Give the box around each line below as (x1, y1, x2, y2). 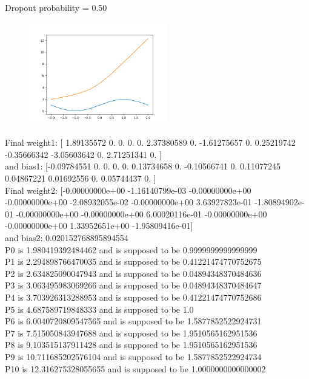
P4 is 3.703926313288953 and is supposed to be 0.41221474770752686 (5, 290, 262, 303)
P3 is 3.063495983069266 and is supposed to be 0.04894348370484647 (5, 279, 262, 292)
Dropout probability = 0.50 (5, 1, 107, 13)
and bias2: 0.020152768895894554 (5, 231, 128, 244)
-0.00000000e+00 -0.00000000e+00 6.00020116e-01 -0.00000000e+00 (16, 207, 267, 220)
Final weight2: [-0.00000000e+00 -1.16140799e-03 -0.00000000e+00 (5, 183, 251, 196)
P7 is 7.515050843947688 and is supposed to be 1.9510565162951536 (5, 326, 257, 339)
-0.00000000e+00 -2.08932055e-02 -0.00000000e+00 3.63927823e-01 (5, 196, 252, 208)
